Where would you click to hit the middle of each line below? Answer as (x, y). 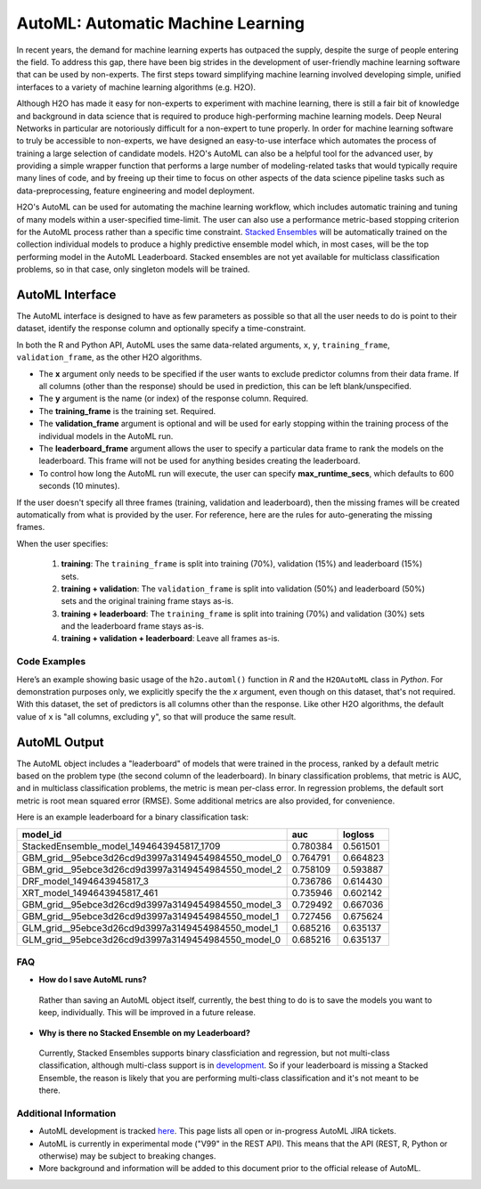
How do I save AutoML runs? (93, 980)
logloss (359, 835)
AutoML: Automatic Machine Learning (161, 23)
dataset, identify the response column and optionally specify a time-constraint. (161, 329)
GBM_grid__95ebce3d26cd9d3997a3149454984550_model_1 (151, 916)
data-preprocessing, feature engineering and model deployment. (136, 191)
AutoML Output (60, 742)
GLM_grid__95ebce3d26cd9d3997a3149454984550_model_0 (151, 940)
